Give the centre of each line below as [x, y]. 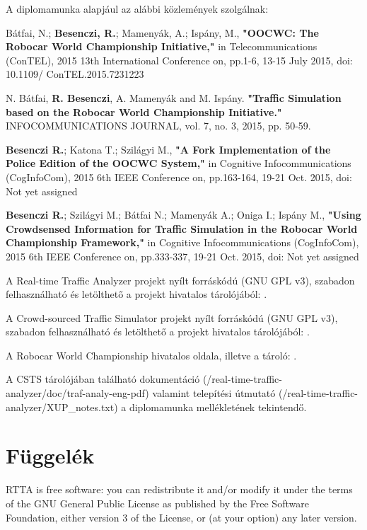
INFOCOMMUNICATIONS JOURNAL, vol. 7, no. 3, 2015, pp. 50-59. [158, 126]
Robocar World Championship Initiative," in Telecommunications [162, 46]
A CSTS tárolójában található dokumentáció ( [106, 379]
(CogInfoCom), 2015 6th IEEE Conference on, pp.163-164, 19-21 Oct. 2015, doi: [179, 177]
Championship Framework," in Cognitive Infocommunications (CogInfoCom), [182, 242]
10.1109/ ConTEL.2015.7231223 [75, 74]
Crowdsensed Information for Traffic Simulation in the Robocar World [182, 228]
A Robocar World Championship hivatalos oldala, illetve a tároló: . [151, 355]
